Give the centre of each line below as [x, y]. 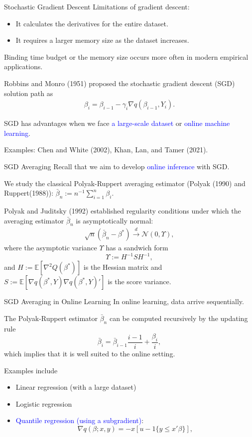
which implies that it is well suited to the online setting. [90, 354]
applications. [23, 66]
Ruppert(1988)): [29, 193]
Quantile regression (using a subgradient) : [80, 420]
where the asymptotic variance [51, 248]
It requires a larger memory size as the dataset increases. [102, 40]
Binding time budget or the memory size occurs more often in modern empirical [126, 56]
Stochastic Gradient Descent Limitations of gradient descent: [97, 6]
